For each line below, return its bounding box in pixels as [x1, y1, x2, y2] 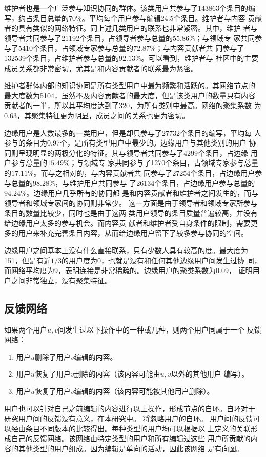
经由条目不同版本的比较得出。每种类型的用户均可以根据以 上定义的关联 [11, 423, 251, 433]
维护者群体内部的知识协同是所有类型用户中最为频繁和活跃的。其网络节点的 [4, 80, 255, 91]
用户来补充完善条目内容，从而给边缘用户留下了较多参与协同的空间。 [18, 227, 248, 238]
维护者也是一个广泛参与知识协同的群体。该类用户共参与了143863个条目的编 [4, 3, 255, 13]
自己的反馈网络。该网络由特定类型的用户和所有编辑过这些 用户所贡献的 [11, 433, 251, 444]
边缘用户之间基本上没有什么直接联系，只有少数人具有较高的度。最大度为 [4, 245, 248, 256]
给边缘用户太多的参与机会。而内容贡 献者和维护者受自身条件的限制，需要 [4, 217, 251, 228]
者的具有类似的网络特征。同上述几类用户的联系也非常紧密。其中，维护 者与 [4, 23, 258, 33]
